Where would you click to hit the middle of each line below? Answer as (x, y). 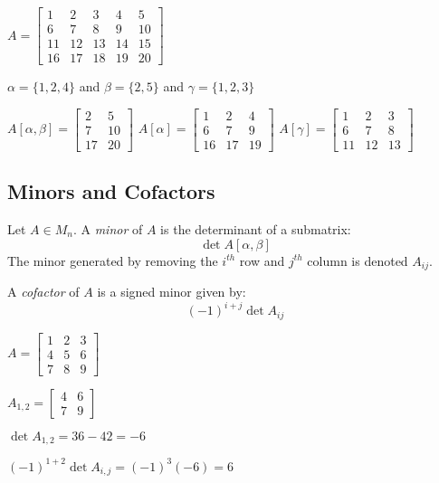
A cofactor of (43, 292)
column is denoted (358, 260)
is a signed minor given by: (172, 292)
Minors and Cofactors (111, 191)
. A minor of (108, 229)
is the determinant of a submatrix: (256, 229)
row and (262, 260)
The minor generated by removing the (113, 260)
